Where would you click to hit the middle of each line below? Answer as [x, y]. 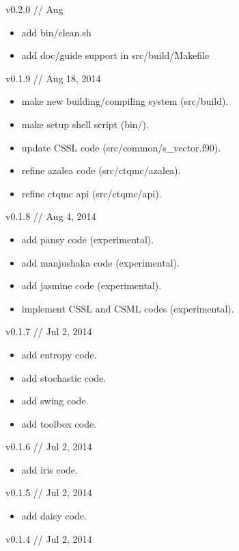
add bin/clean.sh [56, 32]
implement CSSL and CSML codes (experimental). [128, 308]
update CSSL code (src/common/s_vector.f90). [121, 147]
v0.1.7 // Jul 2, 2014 [49, 331]
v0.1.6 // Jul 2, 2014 [49, 446]
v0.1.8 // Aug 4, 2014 [51, 216]
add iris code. [50, 469]
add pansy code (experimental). [88, 239]
